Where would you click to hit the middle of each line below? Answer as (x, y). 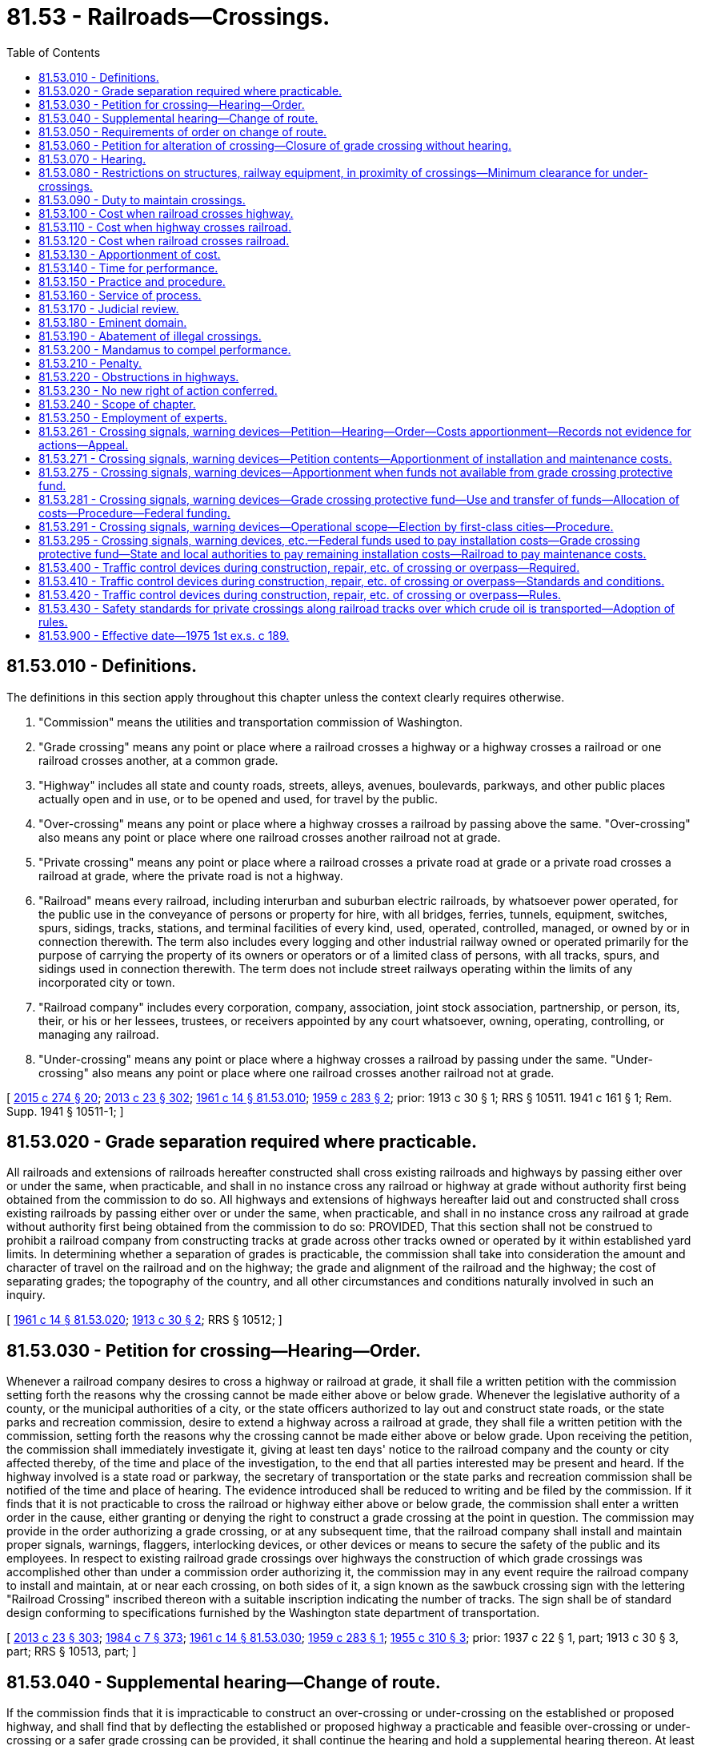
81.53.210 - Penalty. (90, 363)
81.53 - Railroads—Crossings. (168, 17)
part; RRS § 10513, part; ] (72, 1651)
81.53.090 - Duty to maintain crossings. (142, 199)
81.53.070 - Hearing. (92, 159)
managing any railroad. (99, 1034)
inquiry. (26, 1295)
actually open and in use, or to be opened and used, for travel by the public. (238, 799)
